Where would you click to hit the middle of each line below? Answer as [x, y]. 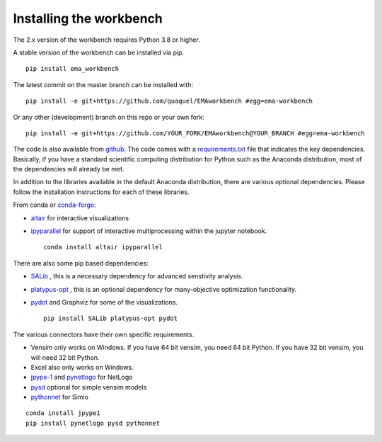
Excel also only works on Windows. [82, 367]
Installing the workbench [88, 18]
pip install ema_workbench [73, 69]
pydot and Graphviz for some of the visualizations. [104, 302]
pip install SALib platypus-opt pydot [111, 318]
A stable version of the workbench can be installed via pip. [98, 52]
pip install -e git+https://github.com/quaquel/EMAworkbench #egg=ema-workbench [169, 101]
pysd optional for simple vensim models [89, 387]
